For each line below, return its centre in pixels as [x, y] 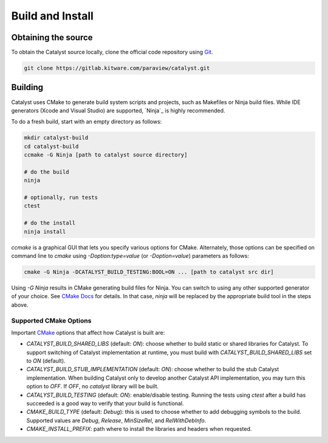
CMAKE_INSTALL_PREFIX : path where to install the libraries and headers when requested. [139, 429]
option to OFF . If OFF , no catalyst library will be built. [93, 386]
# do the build [46, 172]
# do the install [50, 223]
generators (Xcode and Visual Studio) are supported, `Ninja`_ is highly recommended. [118, 110]
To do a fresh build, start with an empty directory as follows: [87, 122]
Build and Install [53, 16]
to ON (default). [46, 361]
